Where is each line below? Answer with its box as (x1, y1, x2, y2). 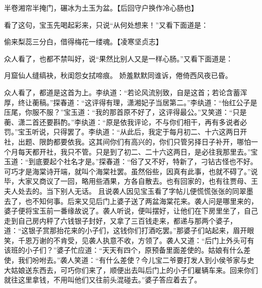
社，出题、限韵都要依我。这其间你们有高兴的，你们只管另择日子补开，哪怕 (4, 136, 251, 147)
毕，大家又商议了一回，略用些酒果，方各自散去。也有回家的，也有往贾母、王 (4, 176, 258, 186)
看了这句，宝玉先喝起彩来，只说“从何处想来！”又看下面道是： (4, 19, 209, 30)
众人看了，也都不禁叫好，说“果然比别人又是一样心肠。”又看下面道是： (4, 53, 233, 63)
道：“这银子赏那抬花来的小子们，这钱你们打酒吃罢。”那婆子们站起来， (4, 225, 233, 236)
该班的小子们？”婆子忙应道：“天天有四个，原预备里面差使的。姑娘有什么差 (4, 245, 251, 255)
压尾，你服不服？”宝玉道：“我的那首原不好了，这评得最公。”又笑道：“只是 (4, 107, 247, 117)
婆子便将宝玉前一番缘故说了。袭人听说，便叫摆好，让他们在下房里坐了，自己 (4, 205, 258, 216)
